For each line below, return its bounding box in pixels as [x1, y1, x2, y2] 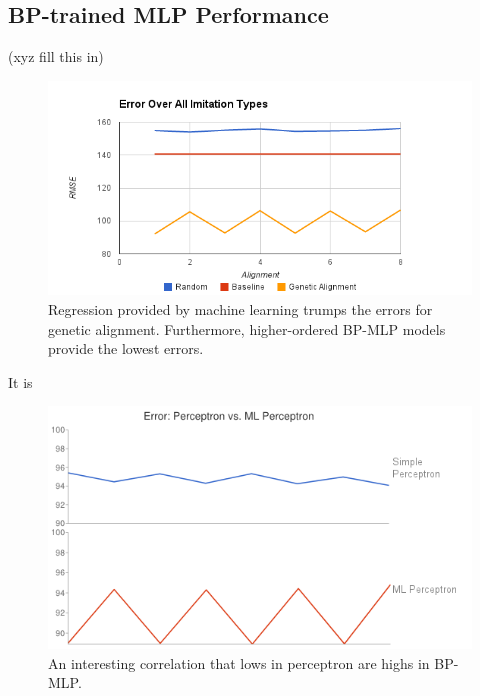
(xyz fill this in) [8, 46, 104, 67]
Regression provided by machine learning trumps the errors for [48, 299, 433, 320]
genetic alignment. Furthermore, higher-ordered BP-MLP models [48, 318, 446, 339]
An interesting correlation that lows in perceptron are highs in [48, 652, 430, 673]
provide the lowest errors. [48, 338, 204, 359]
